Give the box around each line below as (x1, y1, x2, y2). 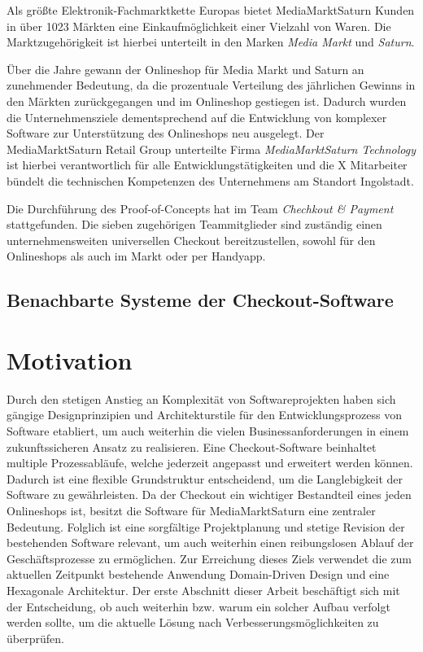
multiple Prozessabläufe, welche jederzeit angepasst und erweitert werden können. (7, 454, 413, 471)
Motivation (7, 343, 133, 376)
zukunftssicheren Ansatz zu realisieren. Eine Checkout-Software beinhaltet (7, 438, 377, 455)
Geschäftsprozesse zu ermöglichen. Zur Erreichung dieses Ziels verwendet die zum (7, 549, 412, 567)
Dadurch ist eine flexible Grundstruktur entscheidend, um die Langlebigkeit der (7, 470, 403, 487)
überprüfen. (7, 629, 64, 646)
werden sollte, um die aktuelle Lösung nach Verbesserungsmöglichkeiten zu (7, 614, 379, 631)
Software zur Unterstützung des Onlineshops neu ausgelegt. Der (7, 125, 325, 142)
